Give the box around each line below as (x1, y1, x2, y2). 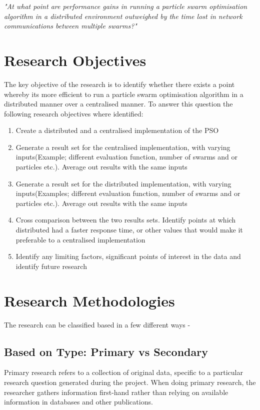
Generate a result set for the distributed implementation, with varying (15, 178, 231, 188)
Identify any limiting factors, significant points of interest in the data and (15, 251, 241, 261)
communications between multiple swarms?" (4, 20, 137, 31)
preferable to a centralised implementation (15, 234, 145, 244)
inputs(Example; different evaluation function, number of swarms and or (15, 151, 237, 162)
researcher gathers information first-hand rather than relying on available (4, 386, 228, 397)
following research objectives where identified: (4, 108, 143, 118)
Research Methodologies (4, 290, 175, 310)
